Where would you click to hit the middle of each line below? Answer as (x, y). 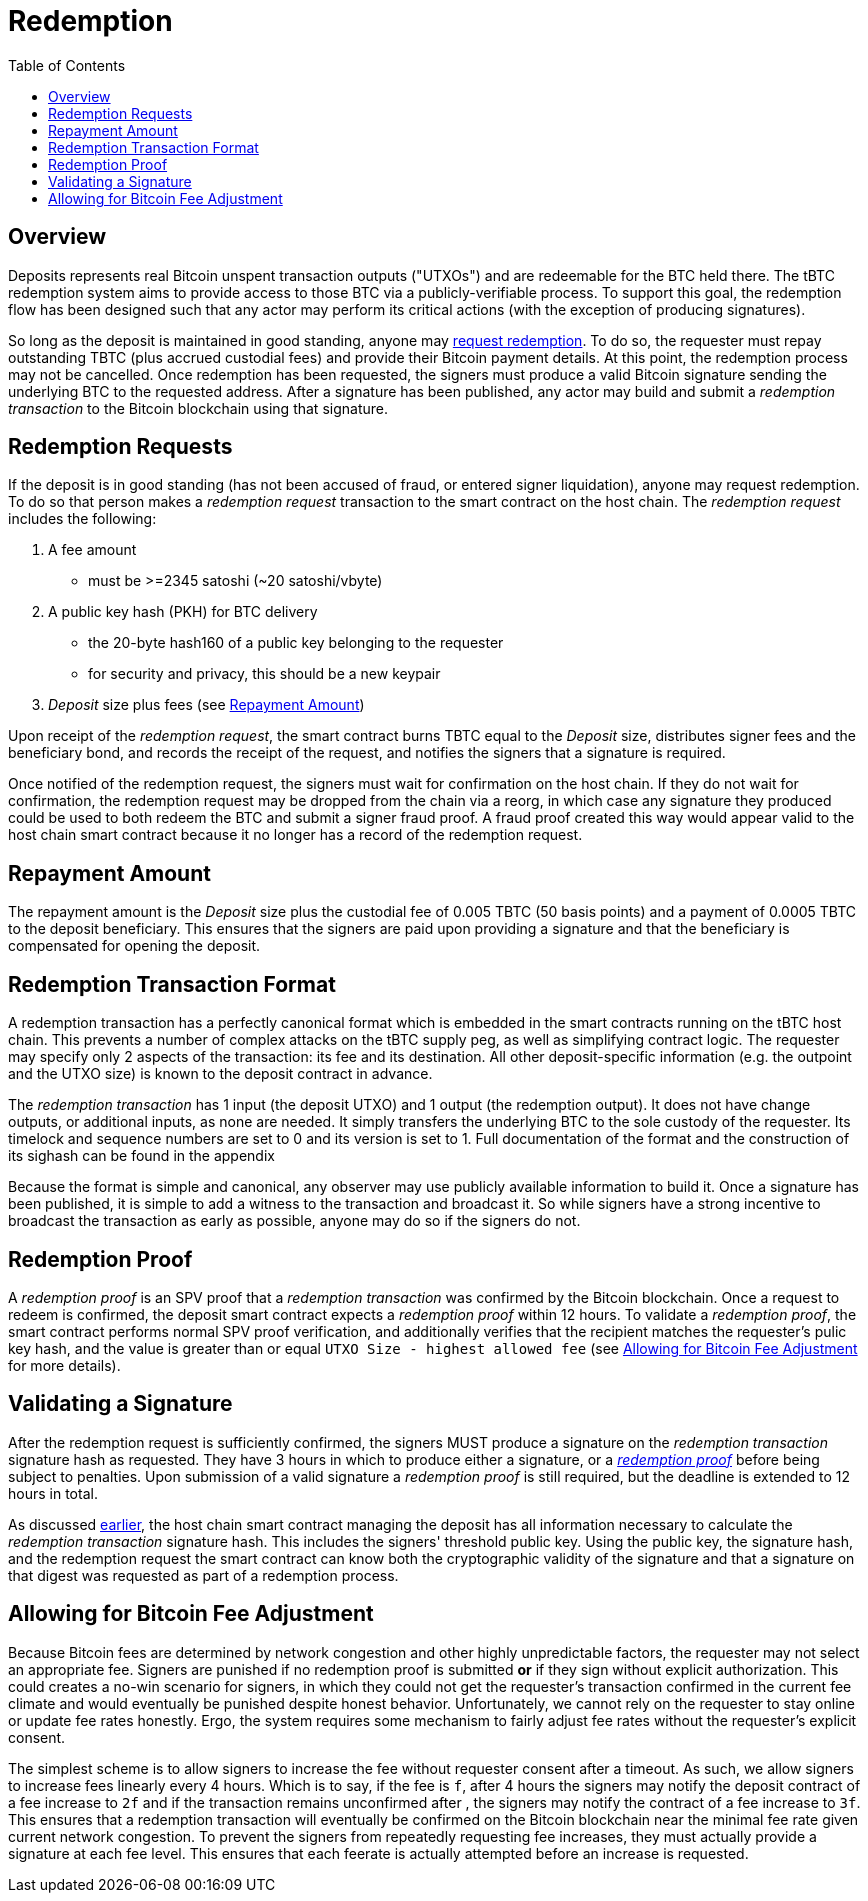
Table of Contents (67, 65)
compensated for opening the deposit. (134, 946)
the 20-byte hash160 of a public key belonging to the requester (296, 643)
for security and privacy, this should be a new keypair (264, 674)
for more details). (64, 1365)
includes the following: (82, 519)
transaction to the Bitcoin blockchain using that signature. (198, 408)
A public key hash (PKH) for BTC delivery (183, 612)
